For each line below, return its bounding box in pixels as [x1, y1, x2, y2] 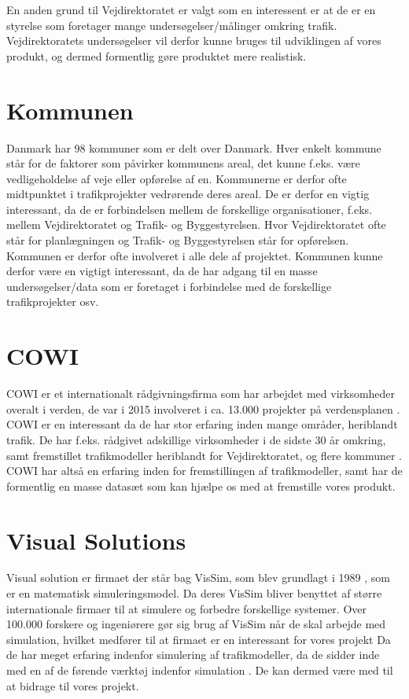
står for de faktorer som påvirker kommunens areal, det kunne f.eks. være [6, 155, 360, 171]
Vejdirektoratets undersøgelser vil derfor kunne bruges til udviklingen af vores [6, 32, 381, 49]
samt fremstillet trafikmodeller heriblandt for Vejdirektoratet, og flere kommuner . [6, 447, 402, 463]
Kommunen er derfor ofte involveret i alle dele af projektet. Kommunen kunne [6, 247, 383, 263]
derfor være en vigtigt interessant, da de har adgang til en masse [6, 263, 318, 279]
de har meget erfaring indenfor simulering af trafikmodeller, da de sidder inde [6, 646, 380, 663]
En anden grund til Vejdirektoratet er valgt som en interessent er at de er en [6, 2, 376, 17]
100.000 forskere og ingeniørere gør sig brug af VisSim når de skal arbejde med [6, 616, 386, 632]
